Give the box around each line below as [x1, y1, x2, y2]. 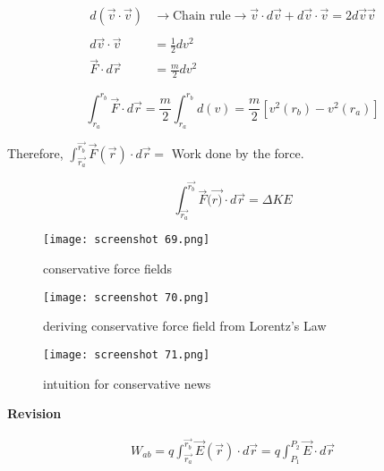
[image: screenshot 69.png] [43, 233, 210, 247]
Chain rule [173, 10, 231, 23]
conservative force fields [43, 259, 173, 278]
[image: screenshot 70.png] [43, 290, 210, 304]
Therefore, [7, 143, 64, 162]
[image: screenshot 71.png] [43, 348, 210, 361]
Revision [7, 404, 62, 423]
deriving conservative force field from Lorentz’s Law [43, 316, 327, 335]
